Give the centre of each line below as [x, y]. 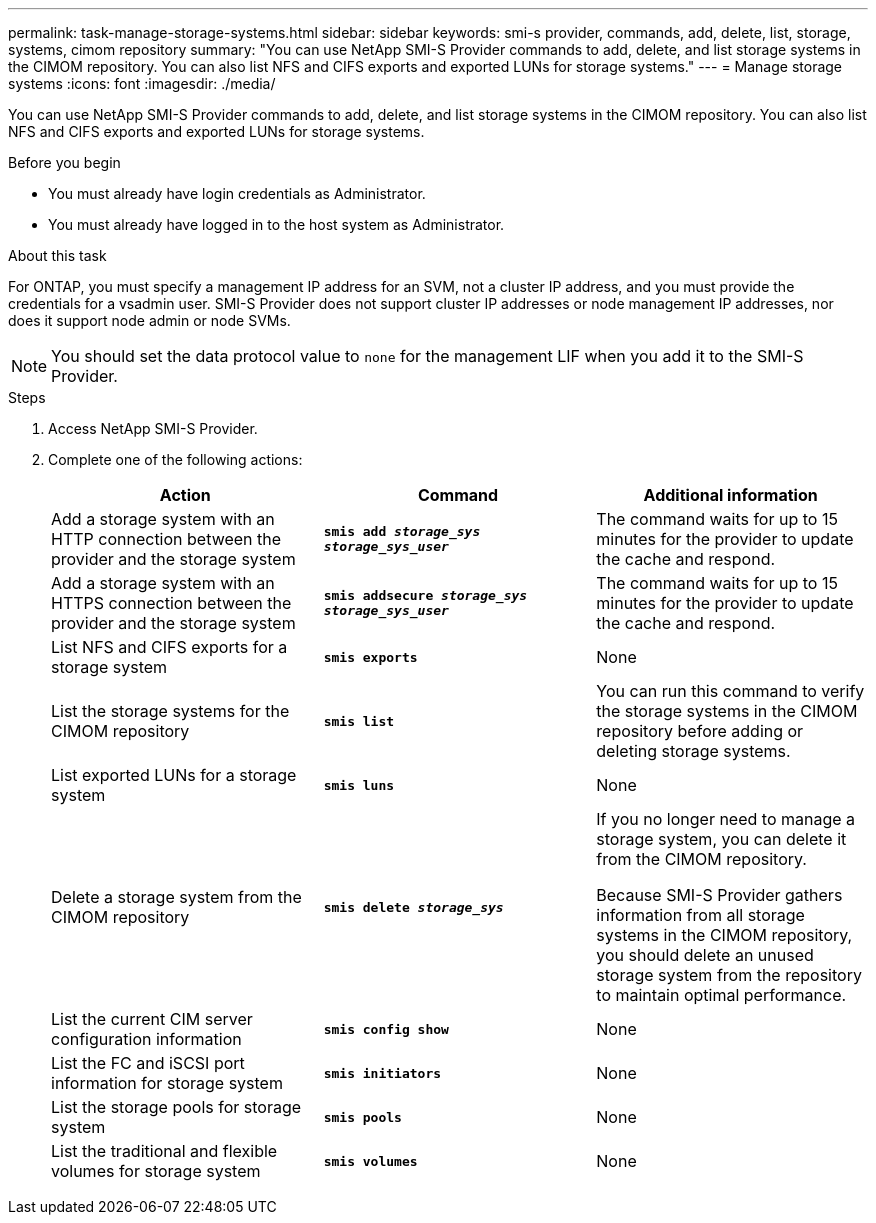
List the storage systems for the [170, 711]
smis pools [362, 1117]
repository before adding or [700, 731]
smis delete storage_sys [413, 907]
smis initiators [382, 1073]
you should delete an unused [705, 955]
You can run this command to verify [730, 691]
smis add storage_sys [402, 531]
